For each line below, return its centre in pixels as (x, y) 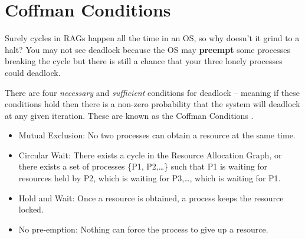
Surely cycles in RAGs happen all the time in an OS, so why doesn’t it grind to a (152, 38)
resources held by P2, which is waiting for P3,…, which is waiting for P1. (150, 178)
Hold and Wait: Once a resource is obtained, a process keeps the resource (151, 197)
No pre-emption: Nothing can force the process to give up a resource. (143, 229)
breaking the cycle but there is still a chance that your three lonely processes (144, 61)
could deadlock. (33, 72)
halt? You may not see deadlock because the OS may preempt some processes (148, 49)
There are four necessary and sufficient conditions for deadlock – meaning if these (152, 92)
